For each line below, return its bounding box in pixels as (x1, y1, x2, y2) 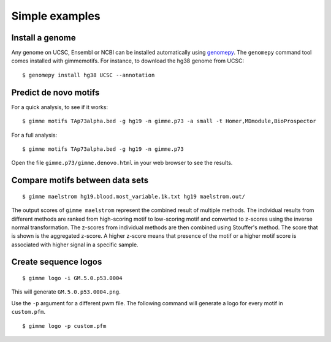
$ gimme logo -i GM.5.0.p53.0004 (22, 275, 123, 282)
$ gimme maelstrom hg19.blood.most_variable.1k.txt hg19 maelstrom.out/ (22, 193, 245, 200)
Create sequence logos (11, 257, 102, 267)
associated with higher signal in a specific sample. (11, 241, 139, 248)
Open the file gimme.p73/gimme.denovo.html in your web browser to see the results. (11, 159, 233, 167)
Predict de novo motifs (11, 87, 100, 97)
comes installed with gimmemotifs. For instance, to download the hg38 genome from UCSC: (11, 57, 245, 64)
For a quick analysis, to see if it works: (11, 103, 108, 110)
